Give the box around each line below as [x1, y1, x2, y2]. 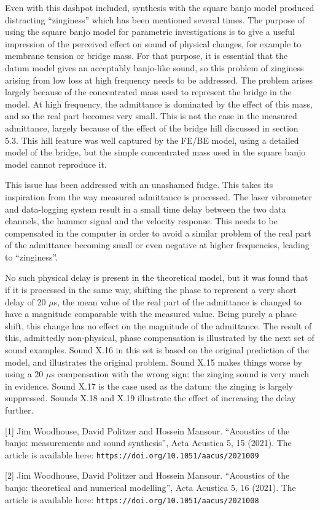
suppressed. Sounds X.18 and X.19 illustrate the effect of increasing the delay [5, 391, 296, 404]
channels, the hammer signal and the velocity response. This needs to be [5, 214, 278, 227]
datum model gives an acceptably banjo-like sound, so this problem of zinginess [5, 61, 304, 74]
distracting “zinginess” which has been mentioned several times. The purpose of [5, 13, 305, 26]
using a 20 [5, 367, 44, 380]
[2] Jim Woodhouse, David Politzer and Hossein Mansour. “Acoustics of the [5, 469, 290, 482]
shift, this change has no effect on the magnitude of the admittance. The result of [5, 319, 312, 332]
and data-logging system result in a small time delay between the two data [5, 202, 286, 215]
